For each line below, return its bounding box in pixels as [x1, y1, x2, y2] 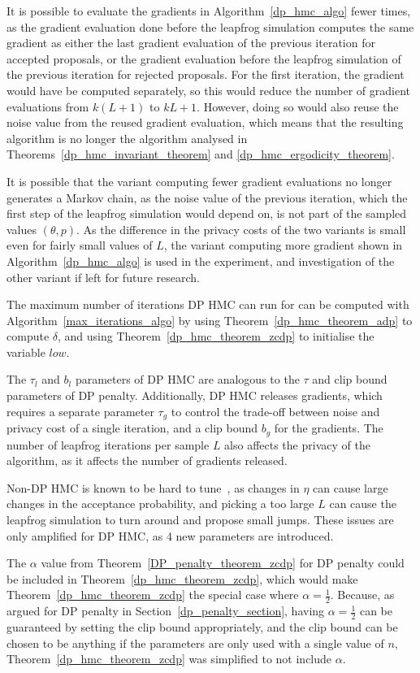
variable [6, 343, 45, 360]
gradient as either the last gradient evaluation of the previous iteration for [6, 34, 375, 51]
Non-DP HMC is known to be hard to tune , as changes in [6, 479, 300, 496]
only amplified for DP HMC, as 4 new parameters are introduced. [6, 527, 334, 544]
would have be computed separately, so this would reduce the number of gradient [6, 81, 410, 98]
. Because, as [330, 586, 395, 603]
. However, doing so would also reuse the [197, 98, 399, 115]
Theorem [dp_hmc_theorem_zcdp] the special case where [6, 586, 299, 603]
